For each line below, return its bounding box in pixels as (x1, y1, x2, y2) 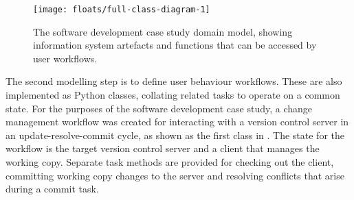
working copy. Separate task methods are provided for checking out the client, (5, 155, 334, 168)
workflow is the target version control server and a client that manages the (5, 141, 320, 155)
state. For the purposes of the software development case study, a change (5, 101, 313, 115)
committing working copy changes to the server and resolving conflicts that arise (5, 168, 344, 182)
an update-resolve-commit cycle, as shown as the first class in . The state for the (5, 127, 344, 142)
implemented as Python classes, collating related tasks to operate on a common (5, 88, 340, 102)
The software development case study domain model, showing (33, 24, 293, 38)
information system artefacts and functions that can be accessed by (33, 38, 317, 52)
